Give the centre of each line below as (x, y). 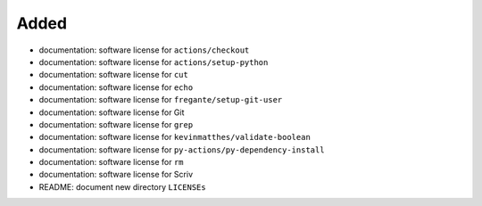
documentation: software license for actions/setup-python (154, 62)
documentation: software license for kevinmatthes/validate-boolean (175, 137)
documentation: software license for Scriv (116, 175)
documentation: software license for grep (116, 124)
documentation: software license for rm (111, 162)
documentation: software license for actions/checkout (144, 50)
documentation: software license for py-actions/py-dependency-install (182, 149)
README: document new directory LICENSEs (122, 186)
